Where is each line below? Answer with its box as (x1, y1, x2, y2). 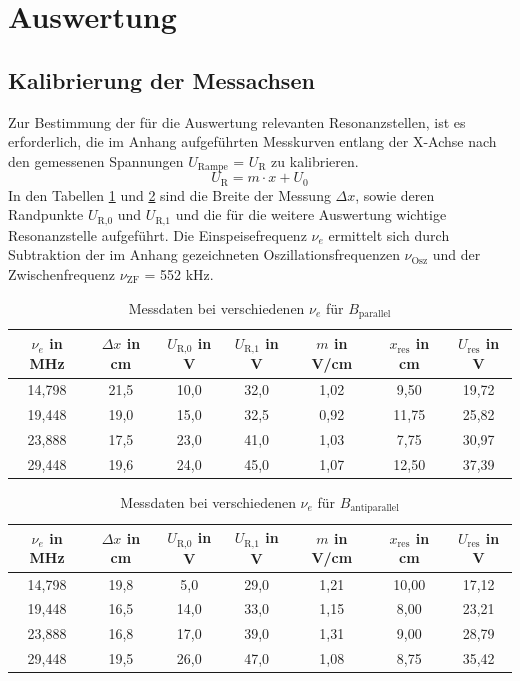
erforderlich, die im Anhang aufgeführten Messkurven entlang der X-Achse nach (8, 131, 497, 152)
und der (432, 244, 481, 265)
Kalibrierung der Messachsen (8, 64, 315, 95)
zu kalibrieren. (271, 150, 359, 171)
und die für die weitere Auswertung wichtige (175, 204, 447, 225)
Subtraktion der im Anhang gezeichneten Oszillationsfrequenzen (8, 244, 400, 265)
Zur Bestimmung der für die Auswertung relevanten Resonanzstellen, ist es (8, 111, 466, 132)
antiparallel (350, 503, 399, 514)
